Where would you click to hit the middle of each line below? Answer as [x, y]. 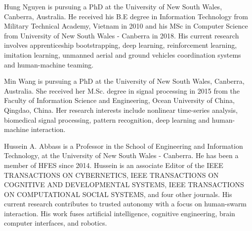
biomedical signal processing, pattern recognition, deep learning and [107, 119]
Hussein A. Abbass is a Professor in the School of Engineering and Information [124, 146]
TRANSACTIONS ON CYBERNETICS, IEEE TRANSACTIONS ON [111, 175]
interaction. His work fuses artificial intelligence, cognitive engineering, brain [120, 213]
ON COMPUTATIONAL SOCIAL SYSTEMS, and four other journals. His [118, 194]
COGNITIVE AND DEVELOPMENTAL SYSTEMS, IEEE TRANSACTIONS [124, 184]
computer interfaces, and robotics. [56, 223]
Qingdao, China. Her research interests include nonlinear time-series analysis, [121, 110]
